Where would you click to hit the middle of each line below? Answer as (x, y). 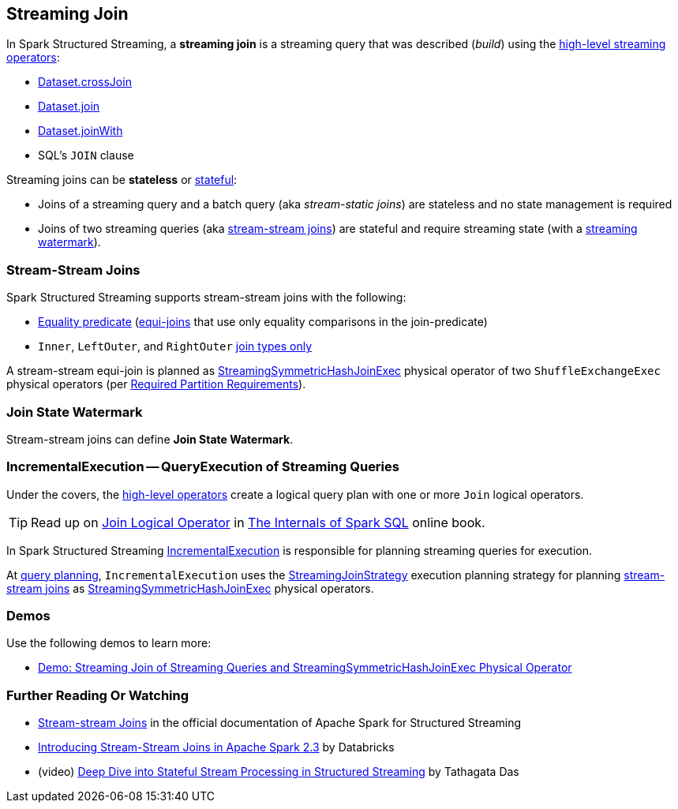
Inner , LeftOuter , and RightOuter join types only (175, 346)
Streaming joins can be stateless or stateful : (122, 180)
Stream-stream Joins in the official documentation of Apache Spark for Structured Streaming (280, 723)
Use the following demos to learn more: (109, 643)
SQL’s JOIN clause (86, 155)
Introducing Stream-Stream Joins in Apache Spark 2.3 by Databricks (216, 747)
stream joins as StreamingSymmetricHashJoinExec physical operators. (190, 588)
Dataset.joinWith (81, 131)
